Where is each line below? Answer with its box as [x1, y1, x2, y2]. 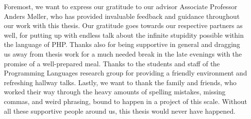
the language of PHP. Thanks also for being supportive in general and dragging [4, 39, 240, 49]
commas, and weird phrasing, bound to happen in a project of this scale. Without [4, 96, 247, 106]
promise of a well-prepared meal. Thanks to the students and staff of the [4, 58, 220, 68]
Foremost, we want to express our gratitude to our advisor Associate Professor [4, 1, 237, 11]
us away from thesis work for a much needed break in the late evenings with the [4, 48, 242, 59]
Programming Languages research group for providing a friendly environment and [4, 68, 247, 78]
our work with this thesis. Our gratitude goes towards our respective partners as [4, 20, 243, 30]
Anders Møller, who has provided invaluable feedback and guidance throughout [4, 11, 240, 21]
